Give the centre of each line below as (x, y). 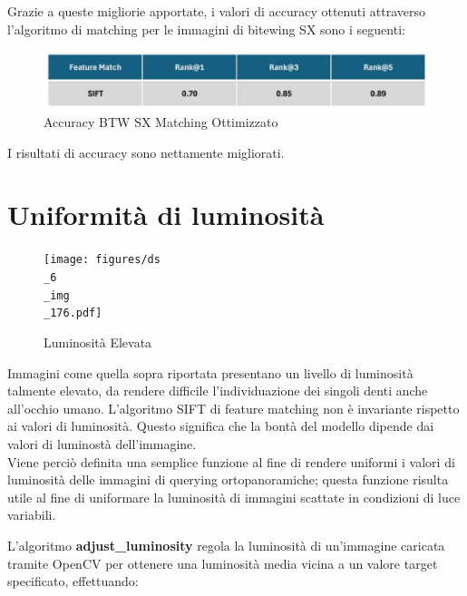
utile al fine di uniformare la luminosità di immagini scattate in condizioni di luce (234, 497)
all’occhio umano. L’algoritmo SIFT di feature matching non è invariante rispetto (233, 408)
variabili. (32, 515)
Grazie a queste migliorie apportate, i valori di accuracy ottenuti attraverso (216, 11)
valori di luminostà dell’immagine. (102, 443)
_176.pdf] (73, 313)
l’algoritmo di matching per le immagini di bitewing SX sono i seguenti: (206, 29)
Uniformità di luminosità (166, 215)
